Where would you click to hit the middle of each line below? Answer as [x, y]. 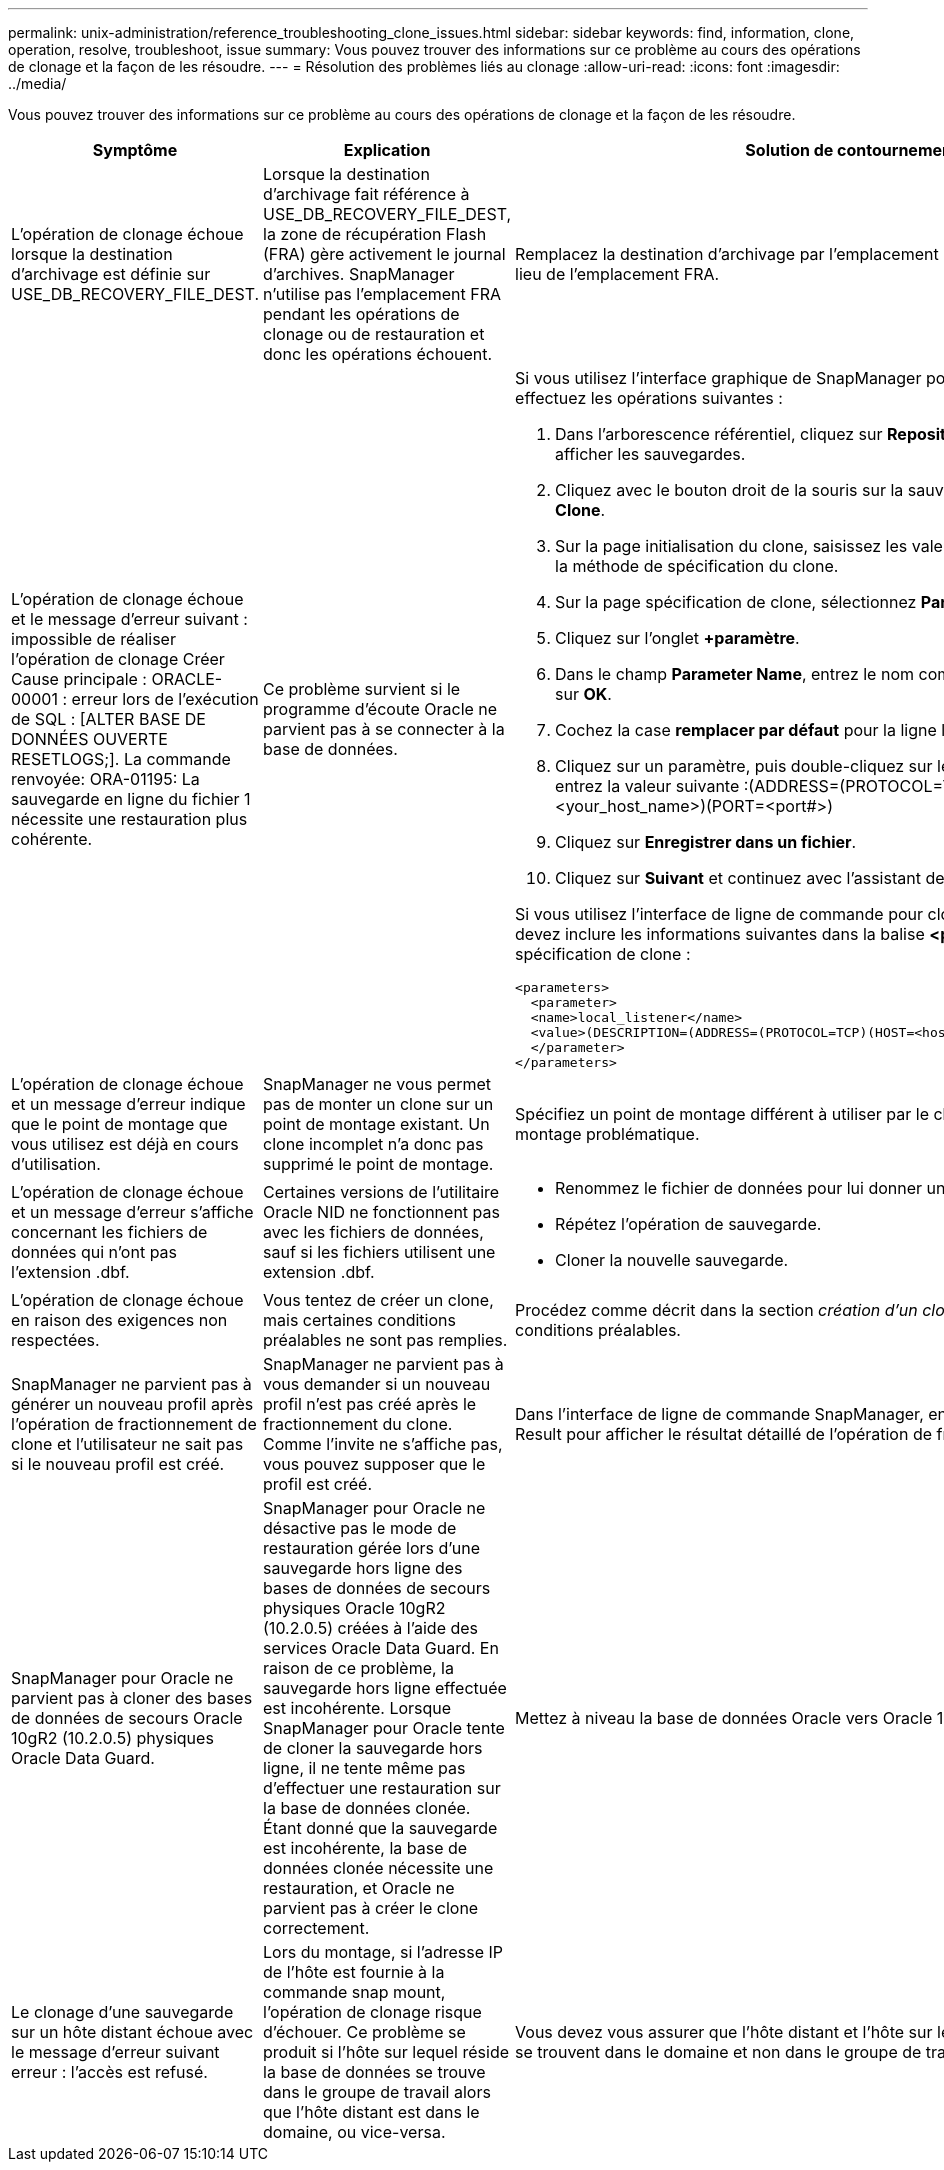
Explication [387, 150]
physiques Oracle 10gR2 [354, 1608]
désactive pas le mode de [360, 1528]
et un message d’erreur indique [128, 1104]
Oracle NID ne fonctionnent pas [381, 1212]
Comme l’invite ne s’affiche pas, [383, 1444]
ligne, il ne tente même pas [364, 1768]
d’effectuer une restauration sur [382, 1788]
